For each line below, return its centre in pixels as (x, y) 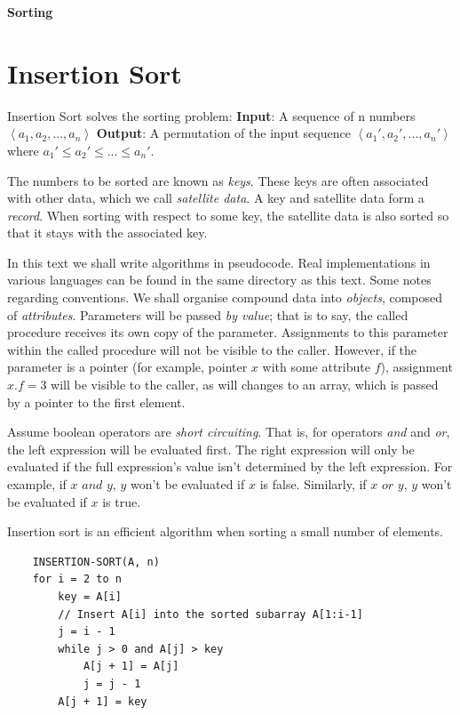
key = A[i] (90, 596)
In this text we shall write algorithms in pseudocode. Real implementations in (219, 262)
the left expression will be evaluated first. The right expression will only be (211, 449)
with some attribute (316, 367)
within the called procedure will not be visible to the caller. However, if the (212, 349)
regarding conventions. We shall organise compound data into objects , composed (225, 297)
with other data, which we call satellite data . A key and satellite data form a (216, 198)
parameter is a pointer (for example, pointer (127, 367)
